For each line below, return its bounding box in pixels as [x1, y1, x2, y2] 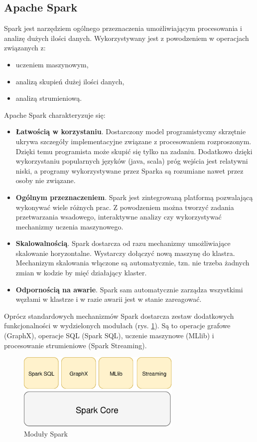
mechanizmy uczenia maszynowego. [15, 221, 124, 231]
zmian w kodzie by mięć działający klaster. [15, 267, 147, 278]
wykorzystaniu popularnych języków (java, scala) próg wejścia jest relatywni [15, 156, 248, 166]
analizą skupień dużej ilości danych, [15, 76, 125, 86]
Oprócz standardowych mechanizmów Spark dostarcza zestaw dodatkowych [4, 310, 234, 321]
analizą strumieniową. [15, 93, 82, 103]
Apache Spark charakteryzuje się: [4, 109, 106, 120]
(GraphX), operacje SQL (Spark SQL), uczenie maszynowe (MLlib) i [4, 330, 214, 341]
